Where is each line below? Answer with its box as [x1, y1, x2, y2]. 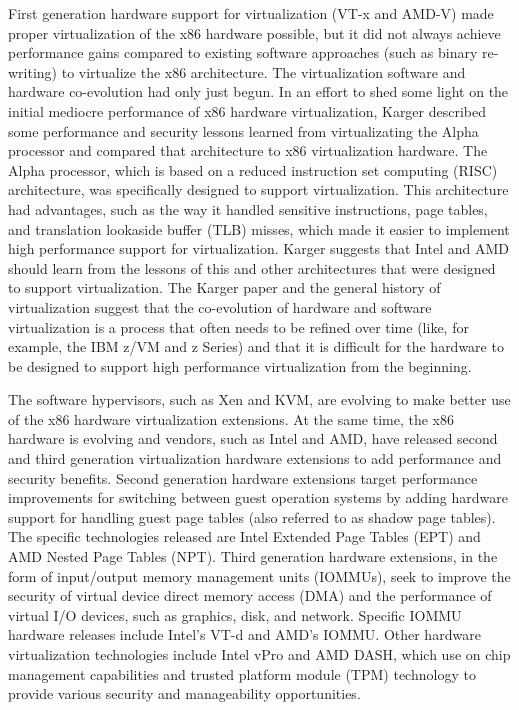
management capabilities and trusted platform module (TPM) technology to [8, 663, 476, 684]
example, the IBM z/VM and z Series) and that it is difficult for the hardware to [8, 336, 504, 357]
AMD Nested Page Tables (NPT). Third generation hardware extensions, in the [8, 546, 498, 567]
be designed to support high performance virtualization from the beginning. [8, 355, 472, 376]
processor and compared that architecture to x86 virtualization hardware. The [8, 140, 488, 161]
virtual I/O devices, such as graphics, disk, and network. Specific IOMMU [8, 604, 462, 625]
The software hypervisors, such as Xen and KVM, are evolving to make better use [8, 389, 511, 410]
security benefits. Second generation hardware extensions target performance [8, 467, 478, 488]
